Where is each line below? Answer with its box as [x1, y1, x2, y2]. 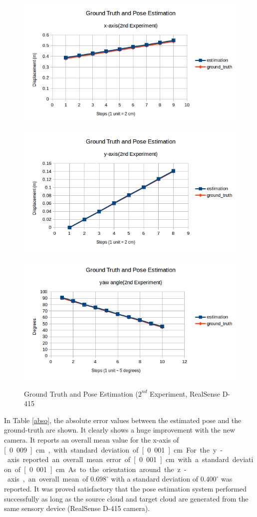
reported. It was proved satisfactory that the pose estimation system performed [4, 483, 247, 494]
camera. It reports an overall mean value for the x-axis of [4, 434, 179, 445]
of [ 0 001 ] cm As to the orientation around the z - [14, 464, 187, 474]
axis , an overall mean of [7, 474, 88, 484]
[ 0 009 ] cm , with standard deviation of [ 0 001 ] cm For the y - [4, 444, 223, 455]
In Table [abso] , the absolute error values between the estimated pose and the [4, 415, 242, 425]
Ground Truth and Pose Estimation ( [24, 388, 138, 399]
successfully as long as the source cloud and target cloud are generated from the [4, 493, 249, 504]
